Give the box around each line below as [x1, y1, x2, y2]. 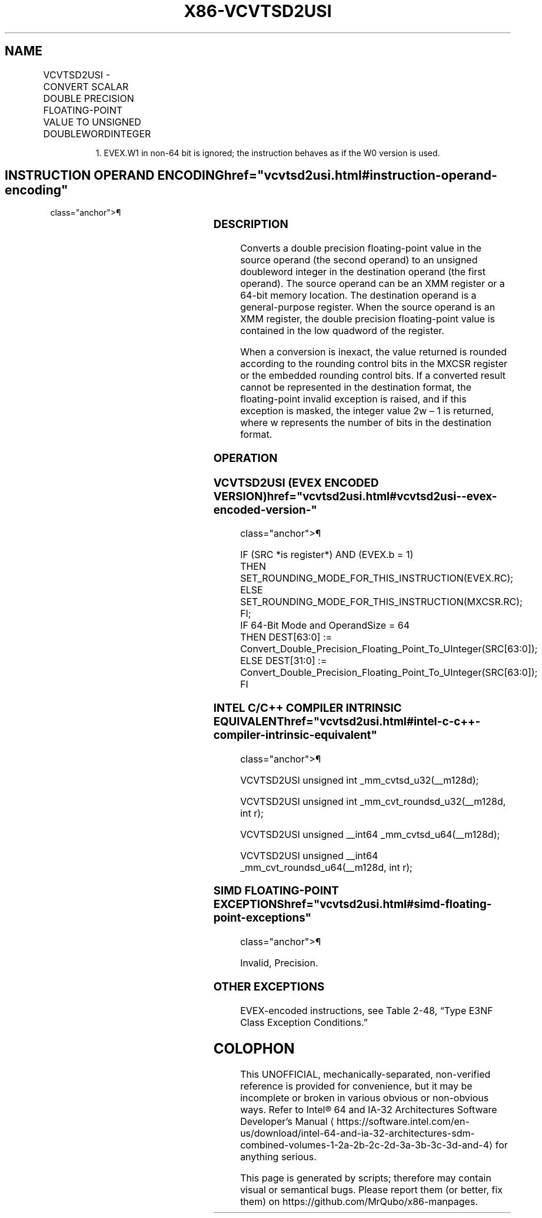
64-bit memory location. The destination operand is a [240, 289, 477, 302]
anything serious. [240, 1151, 317, 1163]
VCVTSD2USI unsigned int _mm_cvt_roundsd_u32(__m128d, [240, 795, 506, 807]
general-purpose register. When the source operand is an [240, 301, 496, 313]
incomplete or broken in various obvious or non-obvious [240, 1092, 489, 1104]
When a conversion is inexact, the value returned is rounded [240, 346, 507, 358]
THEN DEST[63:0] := [240, 631, 332, 643]
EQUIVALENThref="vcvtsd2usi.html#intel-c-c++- [213, 715, 481, 729]
